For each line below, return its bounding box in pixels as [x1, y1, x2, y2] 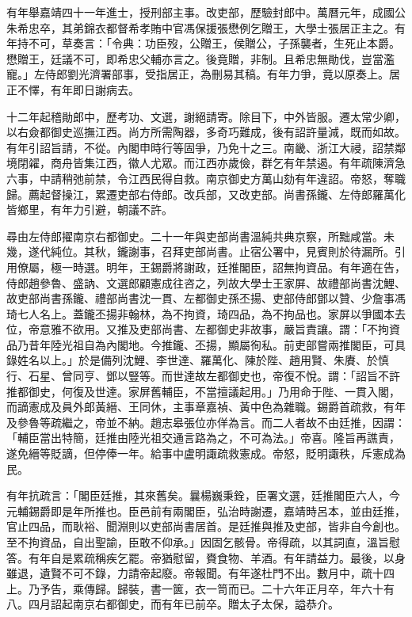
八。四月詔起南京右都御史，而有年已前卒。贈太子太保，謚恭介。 [6, 596, 339, 612]
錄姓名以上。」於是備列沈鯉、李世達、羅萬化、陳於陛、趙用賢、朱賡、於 [6, 352, 378, 368]
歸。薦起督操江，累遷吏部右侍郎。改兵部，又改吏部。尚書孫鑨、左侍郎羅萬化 [6, 185, 406, 202]
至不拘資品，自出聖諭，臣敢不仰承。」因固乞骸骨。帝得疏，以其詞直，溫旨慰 [6, 534, 400, 550]
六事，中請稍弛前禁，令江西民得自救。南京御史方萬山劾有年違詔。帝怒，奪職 [6, 169, 406, 186]
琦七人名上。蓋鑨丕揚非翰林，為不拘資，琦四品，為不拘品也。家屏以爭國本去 [6, 305, 406, 322]
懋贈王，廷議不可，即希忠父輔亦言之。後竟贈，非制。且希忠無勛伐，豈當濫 [6, 50, 395, 67]
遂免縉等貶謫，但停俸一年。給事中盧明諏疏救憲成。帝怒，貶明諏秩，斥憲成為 [6, 445, 406, 462]
